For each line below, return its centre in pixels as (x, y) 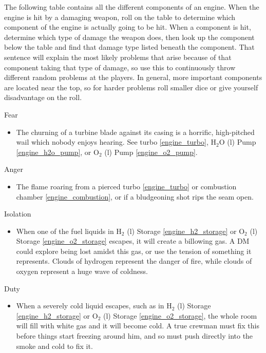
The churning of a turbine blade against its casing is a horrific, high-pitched (135, 132)
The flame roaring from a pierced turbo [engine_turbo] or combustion (126, 186)
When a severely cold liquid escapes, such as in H (94, 306)
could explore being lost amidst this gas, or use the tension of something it (134, 251)
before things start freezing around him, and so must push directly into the (135, 336)
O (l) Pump (237, 142)
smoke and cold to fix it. (54, 346)
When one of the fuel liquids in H (69, 231)
